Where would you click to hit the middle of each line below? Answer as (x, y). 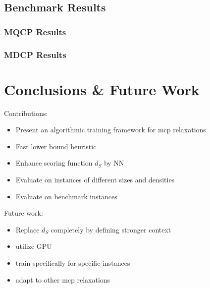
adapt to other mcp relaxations (63, 279)
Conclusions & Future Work (102, 89)
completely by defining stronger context (111, 229)
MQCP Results (35, 31)
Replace (27, 229)
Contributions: (26, 113)
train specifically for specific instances (73, 262)
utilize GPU (34, 246)
